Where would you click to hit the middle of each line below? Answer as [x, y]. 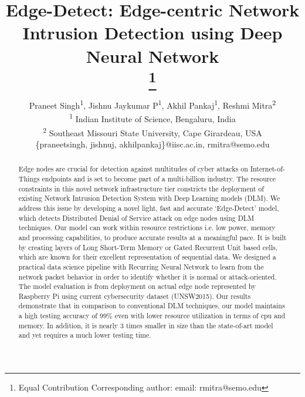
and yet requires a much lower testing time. [85, 335]
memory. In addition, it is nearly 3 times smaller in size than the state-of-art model [146, 325]
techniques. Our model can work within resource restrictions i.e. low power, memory [147, 228]
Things [29, 178]
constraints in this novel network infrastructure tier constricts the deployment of [141, 188]
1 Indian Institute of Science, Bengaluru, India [152, 118]
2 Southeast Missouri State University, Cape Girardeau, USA [152, 132]
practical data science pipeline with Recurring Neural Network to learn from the [141, 266]
